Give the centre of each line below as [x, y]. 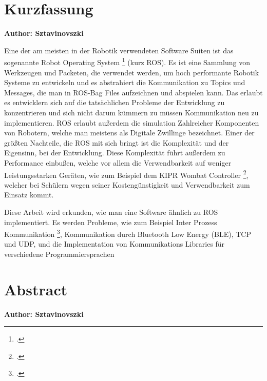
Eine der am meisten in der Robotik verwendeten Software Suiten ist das [119, 50]
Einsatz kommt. [29, 195]
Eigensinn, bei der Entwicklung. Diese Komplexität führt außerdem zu [115, 153]
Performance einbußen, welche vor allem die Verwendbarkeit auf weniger [118, 162]
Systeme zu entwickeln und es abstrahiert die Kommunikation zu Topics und [125, 82]
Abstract [36, 289]
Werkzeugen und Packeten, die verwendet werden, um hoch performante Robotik [132, 72]
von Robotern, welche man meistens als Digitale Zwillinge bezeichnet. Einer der [129, 133]
